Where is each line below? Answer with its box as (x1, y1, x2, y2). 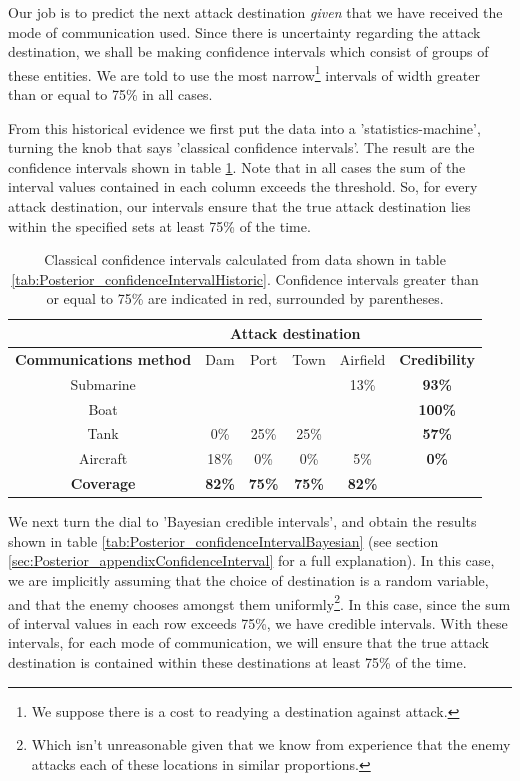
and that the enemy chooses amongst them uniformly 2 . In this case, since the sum (8, 590, 511, 614)
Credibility (399, 348, 476, 369)
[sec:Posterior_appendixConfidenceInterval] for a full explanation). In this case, (8, 550, 495, 571)
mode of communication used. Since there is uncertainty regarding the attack (8, 21, 481, 42)
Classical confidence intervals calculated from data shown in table (44, 249, 446, 270)
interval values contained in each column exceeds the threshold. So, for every (8, 176, 478, 197)
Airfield (339, 348, 386, 369)
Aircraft (78, 448, 128, 469)
